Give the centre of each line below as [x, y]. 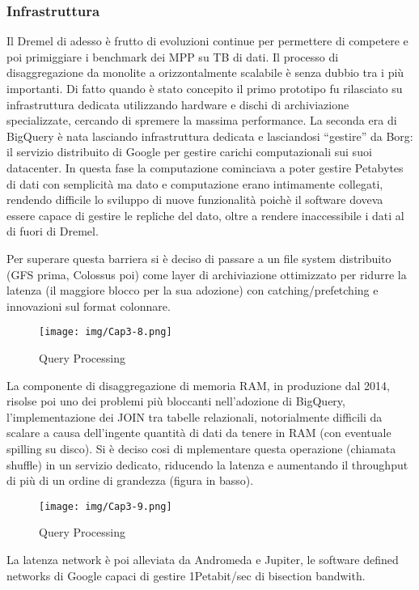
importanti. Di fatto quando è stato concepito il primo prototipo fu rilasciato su [205, 88]
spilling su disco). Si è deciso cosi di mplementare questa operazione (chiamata [201, 448]
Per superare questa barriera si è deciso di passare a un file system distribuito [199, 258]
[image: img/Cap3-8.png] [106, 332]
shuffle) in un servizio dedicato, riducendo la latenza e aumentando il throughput [207, 464]
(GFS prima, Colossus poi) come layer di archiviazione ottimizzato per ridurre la [207, 274]
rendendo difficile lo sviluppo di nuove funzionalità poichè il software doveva [195, 199]
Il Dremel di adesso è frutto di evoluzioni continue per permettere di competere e [207, 41]
